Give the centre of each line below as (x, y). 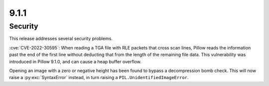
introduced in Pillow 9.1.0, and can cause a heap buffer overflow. (75, 61)
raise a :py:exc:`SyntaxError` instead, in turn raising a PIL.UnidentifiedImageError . (99, 78)
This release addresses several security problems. (61, 39)
